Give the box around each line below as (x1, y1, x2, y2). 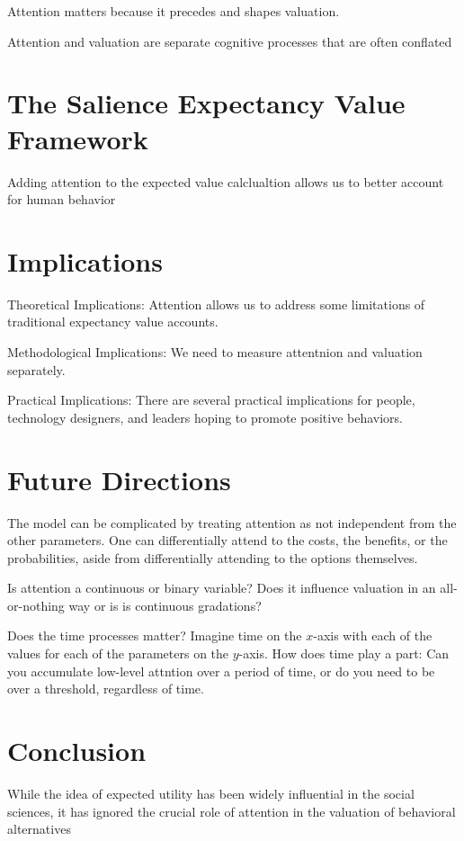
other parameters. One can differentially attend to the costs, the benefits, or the (7, 531, 448, 550)
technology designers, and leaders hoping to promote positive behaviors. (7, 407, 404, 426)
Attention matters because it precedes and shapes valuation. (7, 2, 340, 20)
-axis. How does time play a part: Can (238, 644, 450, 663)
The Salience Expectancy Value (7, 85, 406, 121)
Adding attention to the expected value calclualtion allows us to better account (7, 172, 444, 191)
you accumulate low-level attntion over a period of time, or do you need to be (7, 661, 435, 680)
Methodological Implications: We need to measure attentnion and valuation (7, 343, 423, 361)
